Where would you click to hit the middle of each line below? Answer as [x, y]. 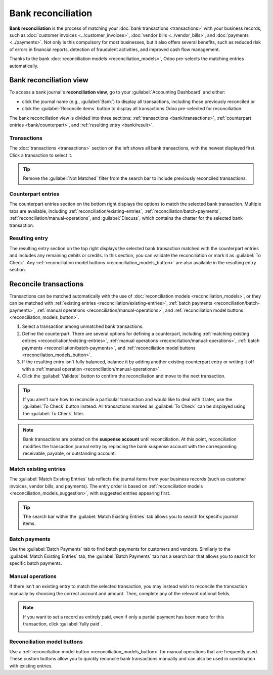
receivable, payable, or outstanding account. [70, 453]
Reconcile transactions [47, 284]
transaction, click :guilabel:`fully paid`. [62, 623]
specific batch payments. [36, 563]
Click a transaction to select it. [41, 155]
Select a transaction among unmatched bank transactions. [83, 326]
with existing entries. [31, 666]
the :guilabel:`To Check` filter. [54, 413]
